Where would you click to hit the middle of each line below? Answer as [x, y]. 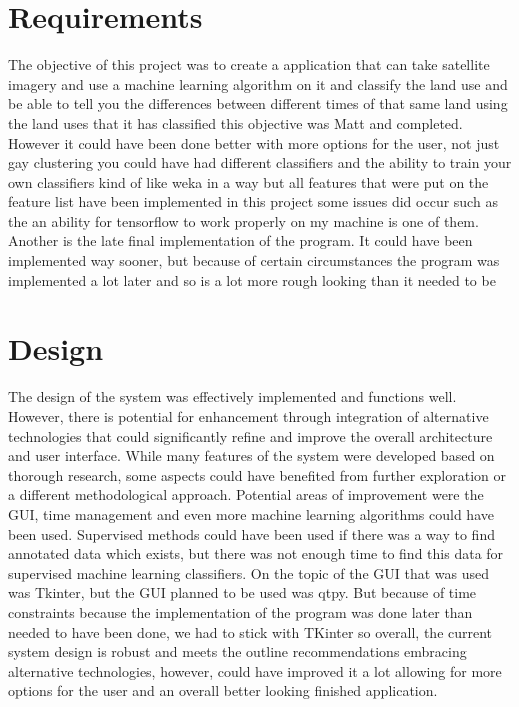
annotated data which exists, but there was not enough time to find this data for [256, 553]
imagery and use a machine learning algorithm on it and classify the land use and [258, 83]
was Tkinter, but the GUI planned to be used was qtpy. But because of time [242, 592]
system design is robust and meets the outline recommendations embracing [237, 651]
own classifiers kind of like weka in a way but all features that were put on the [248, 181]
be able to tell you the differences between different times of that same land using [258, 103]
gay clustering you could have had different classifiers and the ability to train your [260, 162]
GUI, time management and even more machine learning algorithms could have [251, 513]
